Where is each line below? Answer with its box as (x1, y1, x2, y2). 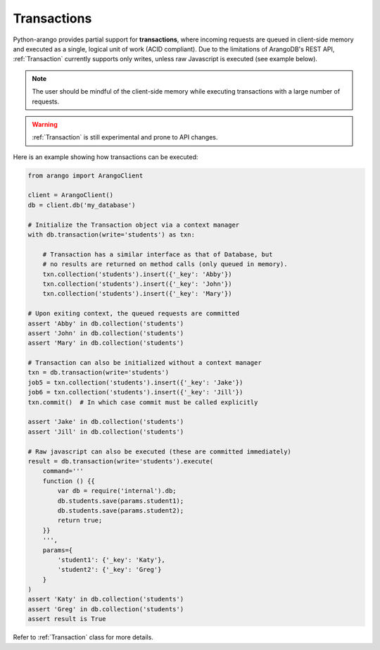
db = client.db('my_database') (27, 201, 137, 209)
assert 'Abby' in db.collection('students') (27, 319, 184, 327)
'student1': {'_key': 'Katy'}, (57, 556, 165, 563)
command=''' (42, 467, 84, 475)
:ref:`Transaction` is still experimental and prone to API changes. (32, 133, 218, 142)
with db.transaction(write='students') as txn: (27, 231, 195, 239)
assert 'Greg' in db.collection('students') (27, 605, 184, 613)
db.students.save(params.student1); (57, 496, 184, 505)
